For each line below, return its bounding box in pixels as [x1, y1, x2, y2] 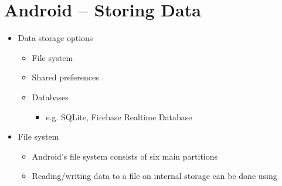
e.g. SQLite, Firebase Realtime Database [46, 110, 192, 123]
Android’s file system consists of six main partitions [32, 150, 218, 162]
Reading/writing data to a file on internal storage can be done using [32, 170, 277, 182]
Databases [32, 90, 69, 103]
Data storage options [18, 32, 93, 44]
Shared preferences [32, 71, 99, 83]
